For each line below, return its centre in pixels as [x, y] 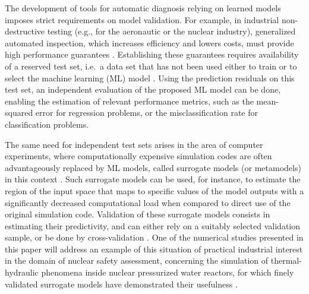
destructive [25, 31]
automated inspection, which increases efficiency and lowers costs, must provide [149, 42]
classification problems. [47, 124]
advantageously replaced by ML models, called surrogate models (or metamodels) [153, 167]
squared [19, 113]
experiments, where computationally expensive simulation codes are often [138, 156]
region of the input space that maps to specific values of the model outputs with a [154, 190]
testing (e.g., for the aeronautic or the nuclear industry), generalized [171, 31]
